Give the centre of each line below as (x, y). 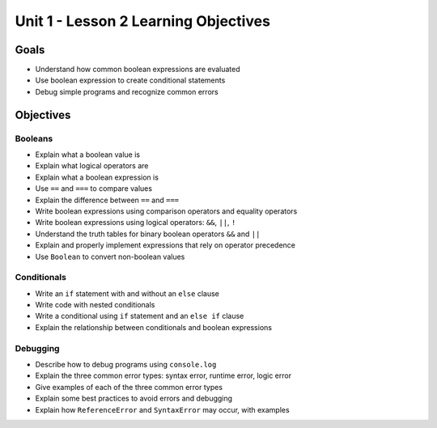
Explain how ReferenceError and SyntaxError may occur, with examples (163, 409)
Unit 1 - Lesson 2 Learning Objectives (143, 21)
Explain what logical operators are (92, 166)
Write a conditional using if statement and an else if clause (140, 316)
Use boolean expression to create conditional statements (130, 80)
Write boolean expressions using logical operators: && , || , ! (136, 222)
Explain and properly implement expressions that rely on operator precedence (165, 245)
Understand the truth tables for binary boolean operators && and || (148, 234)
